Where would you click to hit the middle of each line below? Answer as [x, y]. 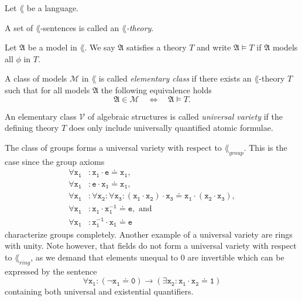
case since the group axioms [55, 161]
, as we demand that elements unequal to [104, 257]
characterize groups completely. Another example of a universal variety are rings [149, 234]
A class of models [36, 78]
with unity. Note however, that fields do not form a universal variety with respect [151, 246]
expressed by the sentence [51, 271]
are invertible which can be [236, 257]
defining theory [32, 128]
